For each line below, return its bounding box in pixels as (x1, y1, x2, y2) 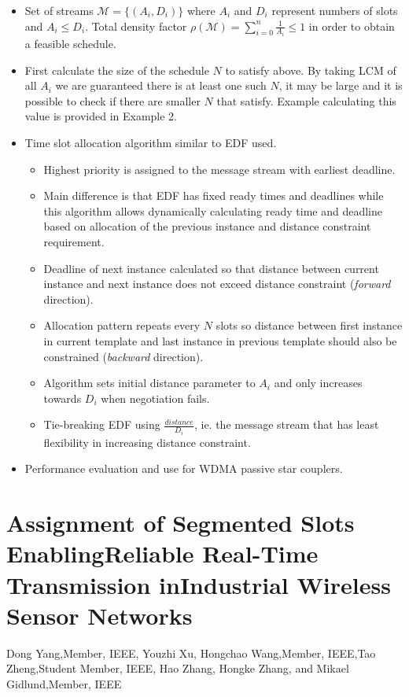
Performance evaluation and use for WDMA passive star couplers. (24, 460, 343, 477)
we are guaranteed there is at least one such (55, 77, 267, 94)
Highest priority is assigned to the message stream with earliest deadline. (43, 160, 396, 177)
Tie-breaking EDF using (43, 416, 160, 433)
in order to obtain (308, 17, 395, 34)
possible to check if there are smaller (24, 92, 201, 109)
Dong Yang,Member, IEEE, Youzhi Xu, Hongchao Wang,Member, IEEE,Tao (6, 644, 376, 661)
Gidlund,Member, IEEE (6, 675, 122, 691)
